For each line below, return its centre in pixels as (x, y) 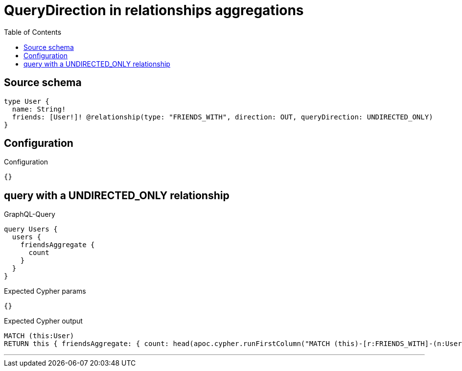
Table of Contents (33, 32)
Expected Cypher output (43, 321)
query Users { (31, 229)
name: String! (39, 109)
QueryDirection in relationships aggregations (154, 10)
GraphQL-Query (30, 214)
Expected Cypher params (45, 291)
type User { (27, 101)
